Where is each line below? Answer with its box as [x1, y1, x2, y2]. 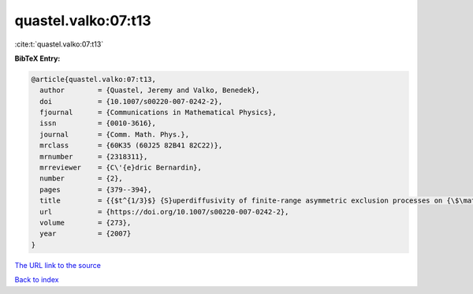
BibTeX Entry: [14, 54, 61, 63]
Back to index [14, 275, 59, 285]
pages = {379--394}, [39, 185, 153, 194]
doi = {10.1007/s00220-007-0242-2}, [39, 97, 223, 106]
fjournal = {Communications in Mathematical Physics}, [39, 108, 277, 117]
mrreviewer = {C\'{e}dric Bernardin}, [39, 163, 203, 173]
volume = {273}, [39, 218, 132, 227]
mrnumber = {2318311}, [39, 152, 148, 161]
